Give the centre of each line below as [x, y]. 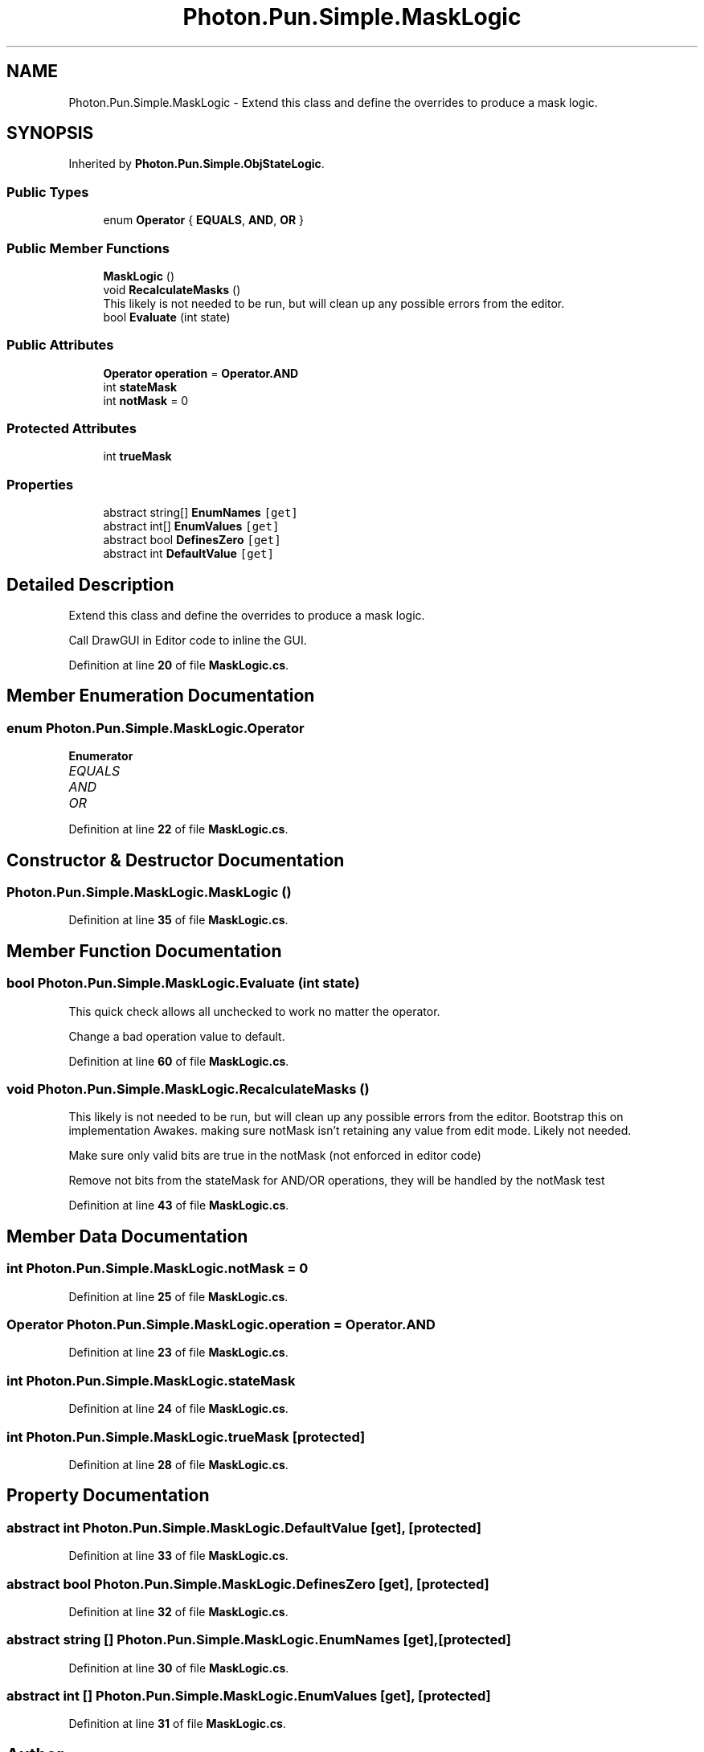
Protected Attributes [72, 429]
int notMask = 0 [146, 400]
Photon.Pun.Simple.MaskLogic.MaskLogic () [149, 892]
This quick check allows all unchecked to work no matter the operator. [254, 1011]
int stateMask [140, 387]
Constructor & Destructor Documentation [176, 860]
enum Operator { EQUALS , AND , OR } [204, 220]
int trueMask [137, 456]
